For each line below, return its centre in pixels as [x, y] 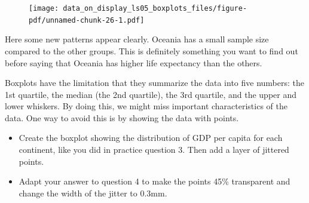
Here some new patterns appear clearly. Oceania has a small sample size [137, 39]
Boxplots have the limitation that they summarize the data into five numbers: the [154, 83]
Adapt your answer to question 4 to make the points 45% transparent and [154, 181]
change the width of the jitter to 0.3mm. [93, 193]
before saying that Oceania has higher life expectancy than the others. [134, 62]
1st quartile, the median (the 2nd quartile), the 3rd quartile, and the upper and [151, 94]
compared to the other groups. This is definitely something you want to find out [152, 50]
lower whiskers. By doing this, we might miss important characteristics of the [146, 106]
